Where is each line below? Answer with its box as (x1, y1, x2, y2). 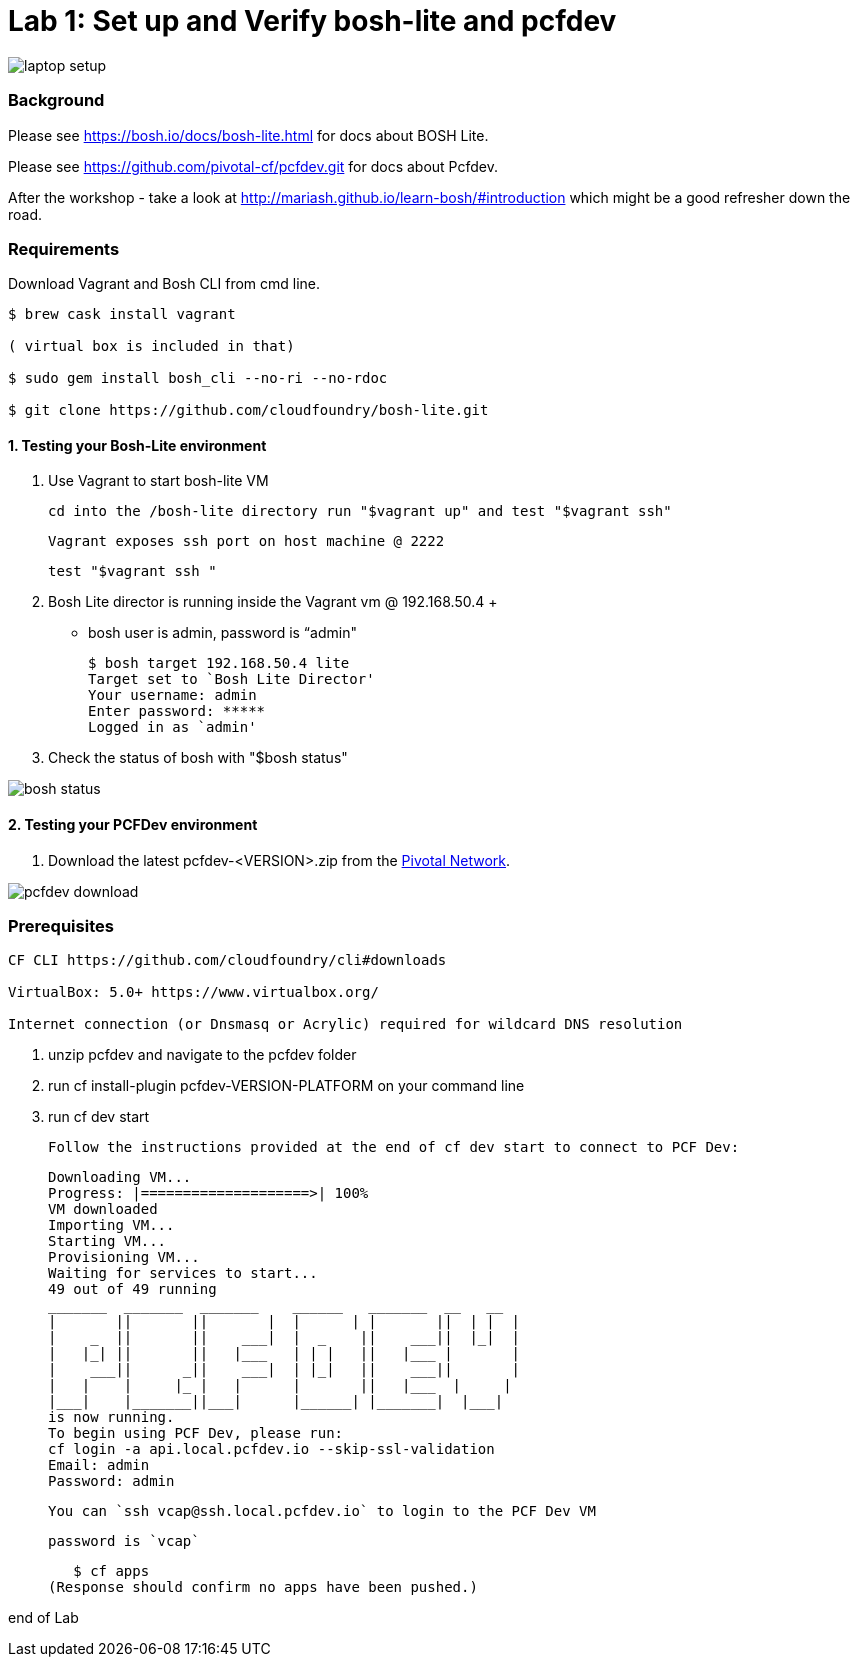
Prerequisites (8, 916, 114, 937)
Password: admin (48, 1473, 175, 1490)
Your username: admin (88, 687, 257, 704)
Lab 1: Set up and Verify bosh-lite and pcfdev (8, 4, 617, 38)
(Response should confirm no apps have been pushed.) (48, 1579, 478, 1596)
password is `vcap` (48, 1533, 200, 1550)
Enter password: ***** (88, 703, 266, 720)
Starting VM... (48, 1233, 167, 1250)
